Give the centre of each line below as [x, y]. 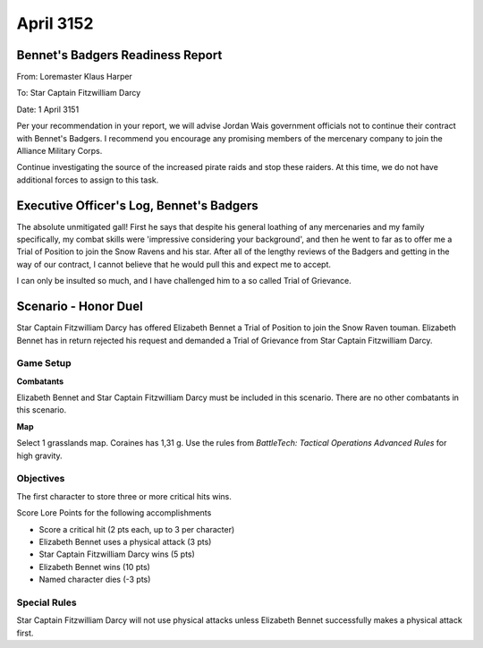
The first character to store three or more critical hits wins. [124, 496]
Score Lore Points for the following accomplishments [114, 513]
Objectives [41, 479]
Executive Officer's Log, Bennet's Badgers [137, 205]
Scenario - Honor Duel [80, 307]
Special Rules [47, 602]
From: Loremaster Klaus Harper [75, 77]
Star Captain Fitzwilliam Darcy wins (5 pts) [117, 554]
